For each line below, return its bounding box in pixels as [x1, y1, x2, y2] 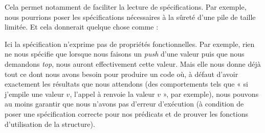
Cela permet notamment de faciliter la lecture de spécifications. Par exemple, [5, 2, 247, 12]
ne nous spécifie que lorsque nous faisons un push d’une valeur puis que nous [5, 48, 245, 59]
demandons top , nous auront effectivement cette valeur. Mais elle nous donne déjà [5, 58, 261, 69]
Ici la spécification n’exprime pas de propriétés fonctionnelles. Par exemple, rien [5, 38, 255, 49]
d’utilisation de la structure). [5, 118, 95, 129]
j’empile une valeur [5, 88, 64, 99]
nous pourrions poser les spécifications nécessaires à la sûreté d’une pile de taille [5, 11, 256, 22]
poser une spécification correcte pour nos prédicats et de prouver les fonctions [5, 108, 248, 119]
